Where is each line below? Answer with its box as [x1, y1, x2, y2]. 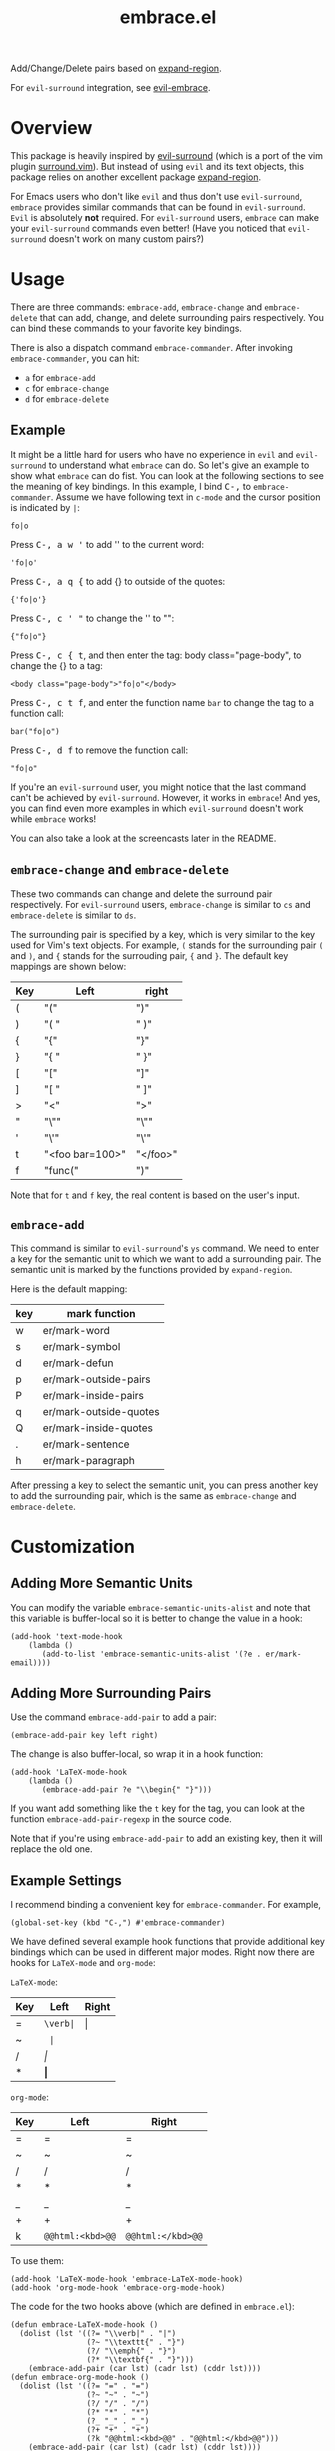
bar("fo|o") [10, 726, 60, 736]
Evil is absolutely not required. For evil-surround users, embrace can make [10, 212, 320, 224]
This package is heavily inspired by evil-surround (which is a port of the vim [10, 150, 323, 162]
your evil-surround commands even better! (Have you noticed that [10, 222, 287, 235]
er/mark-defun [42, 1356, 114, 1370]
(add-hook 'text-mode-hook [10, 1631, 123, 1641]
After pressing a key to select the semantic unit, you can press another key [10, 1479, 319, 1491]
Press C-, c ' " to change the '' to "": [10, 612, 175, 624]
